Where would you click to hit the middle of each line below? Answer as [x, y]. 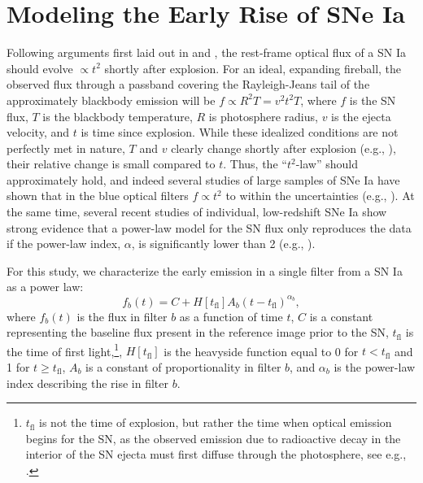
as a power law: [45, 287]
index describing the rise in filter [88, 383]
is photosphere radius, [263, 116]
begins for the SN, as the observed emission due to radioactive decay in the [213, 438]
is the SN [373, 100]
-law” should [327, 164]
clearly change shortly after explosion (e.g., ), [283, 148]
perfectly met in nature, [66, 148]
